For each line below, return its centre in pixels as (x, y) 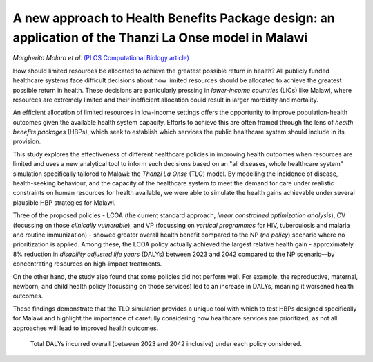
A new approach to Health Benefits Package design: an (174, 18)
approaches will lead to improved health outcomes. (86, 328)
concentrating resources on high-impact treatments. (87, 264)
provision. (27, 141)
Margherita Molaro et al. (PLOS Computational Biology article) (101, 58)
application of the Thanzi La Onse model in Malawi (160, 37)
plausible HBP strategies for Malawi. (64, 202)
